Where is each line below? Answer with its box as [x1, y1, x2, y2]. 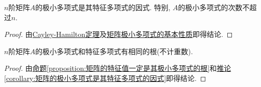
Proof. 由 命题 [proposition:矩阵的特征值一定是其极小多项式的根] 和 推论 [4, 63, 231, 73]
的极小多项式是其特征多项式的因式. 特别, [35, 2, 171, 12]
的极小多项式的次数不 [178, 2, 250, 12]
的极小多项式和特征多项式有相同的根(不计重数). [35, 46, 193, 56]
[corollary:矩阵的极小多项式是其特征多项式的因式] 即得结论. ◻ [4, 72, 206, 83]
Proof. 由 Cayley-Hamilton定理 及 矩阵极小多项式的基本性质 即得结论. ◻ [4, 29, 233, 39]
